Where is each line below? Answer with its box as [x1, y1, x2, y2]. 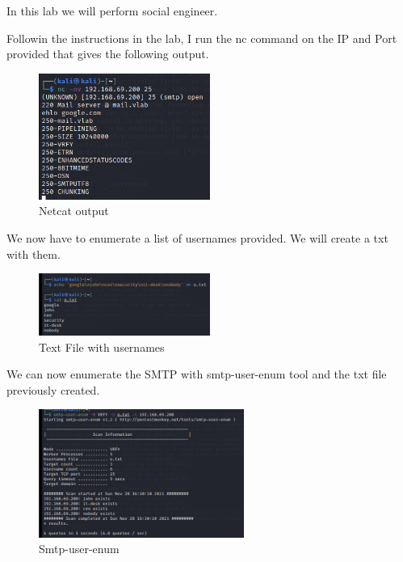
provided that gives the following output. [6, 45, 209, 62]
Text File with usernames [39, 338, 165, 355]
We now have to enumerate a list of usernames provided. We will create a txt [6, 229, 388, 246]
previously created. [6, 381, 100, 398]
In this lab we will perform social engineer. [6, 2, 218, 19]
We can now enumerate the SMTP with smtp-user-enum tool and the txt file [6, 366, 387, 382]
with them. [6, 245, 61, 262]
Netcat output [39, 202, 109, 219]
